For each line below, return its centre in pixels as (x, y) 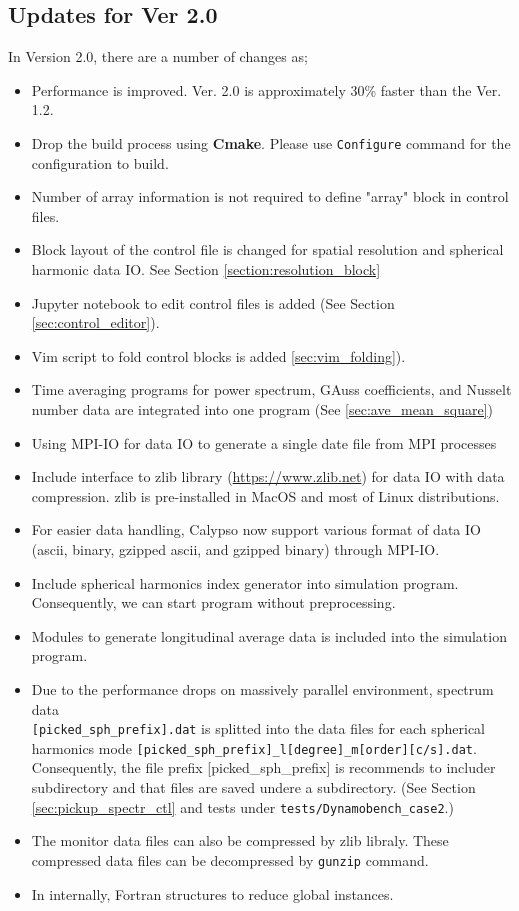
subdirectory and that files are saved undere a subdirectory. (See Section (253, 787)
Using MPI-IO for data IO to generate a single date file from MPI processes (264, 442)
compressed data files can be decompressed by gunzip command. (230, 859)
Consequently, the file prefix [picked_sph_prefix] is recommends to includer (263, 767)
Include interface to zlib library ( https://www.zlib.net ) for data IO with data (268, 476)
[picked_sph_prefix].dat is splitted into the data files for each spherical (258, 728)
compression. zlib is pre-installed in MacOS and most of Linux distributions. (265, 495)
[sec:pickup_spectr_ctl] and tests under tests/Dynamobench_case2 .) (242, 806)
